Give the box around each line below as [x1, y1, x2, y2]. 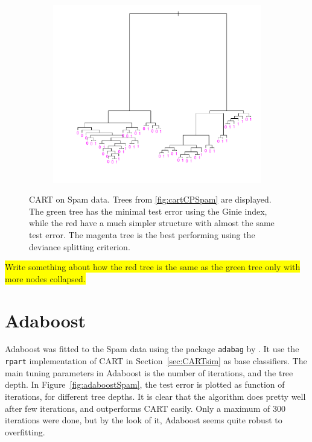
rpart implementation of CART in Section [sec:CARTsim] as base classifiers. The [5, 355, 307, 367]
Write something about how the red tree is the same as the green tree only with [5, 260, 301, 273]
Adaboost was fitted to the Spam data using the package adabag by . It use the [5, 343, 299, 355]
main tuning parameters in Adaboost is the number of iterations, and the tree [5, 366, 293, 379]
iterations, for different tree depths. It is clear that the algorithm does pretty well [5, 390, 306, 402]
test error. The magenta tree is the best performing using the [29, 228, 255, 241]
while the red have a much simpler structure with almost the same [29, 216, 275, 229]
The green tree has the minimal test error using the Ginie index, [29, 204, 267, 217]
